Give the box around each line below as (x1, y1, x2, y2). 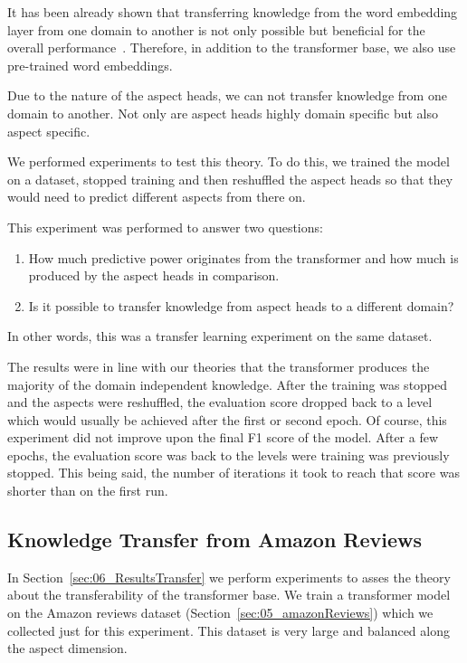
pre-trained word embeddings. (7, 55, 173, 74)
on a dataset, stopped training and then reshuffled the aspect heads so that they (7, 169, 453, 188)
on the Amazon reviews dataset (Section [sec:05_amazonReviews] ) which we (7, 603, 434, 622)
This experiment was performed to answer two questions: (7, 217, 323, 236)
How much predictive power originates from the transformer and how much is (28, 248, 459, 267)
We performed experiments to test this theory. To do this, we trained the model (7, 152, 450, 171)
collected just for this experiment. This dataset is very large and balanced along (7, 620, 450, 639)
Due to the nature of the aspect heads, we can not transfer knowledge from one (7, 86, 447, 105)
